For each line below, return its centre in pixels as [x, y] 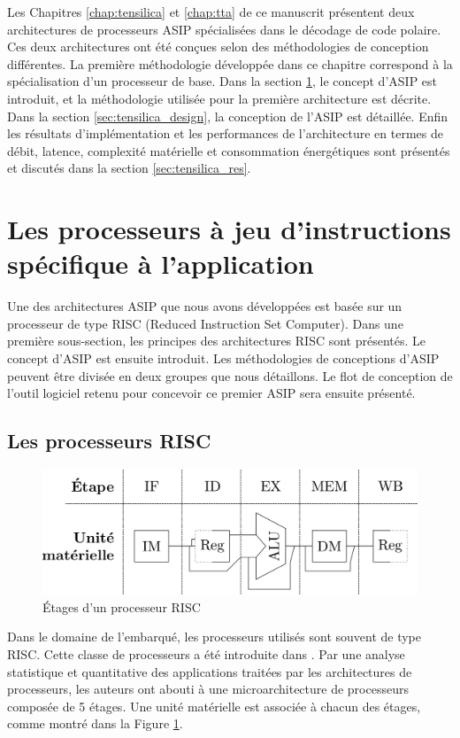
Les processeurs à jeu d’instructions [229, 229]
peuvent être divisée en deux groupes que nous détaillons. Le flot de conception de [230, 375]
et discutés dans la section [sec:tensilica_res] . [129, 168]
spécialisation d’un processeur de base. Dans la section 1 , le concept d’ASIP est [222, 81]
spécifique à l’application [161, 264]
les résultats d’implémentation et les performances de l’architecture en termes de [225, 133]
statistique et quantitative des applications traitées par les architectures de [210, 671]
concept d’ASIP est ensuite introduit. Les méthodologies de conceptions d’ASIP [223, 358]
